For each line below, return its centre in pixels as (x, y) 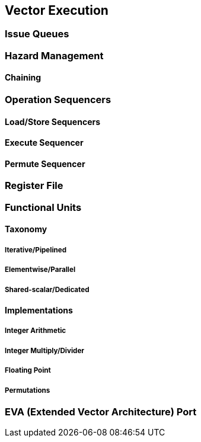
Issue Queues (37, 34)
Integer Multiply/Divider (45, 350)
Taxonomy (26, 229)
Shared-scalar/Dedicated (47, 289)
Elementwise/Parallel (40, 270)
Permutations (28, 390)
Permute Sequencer (45, 164)
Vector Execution (57, 10)
